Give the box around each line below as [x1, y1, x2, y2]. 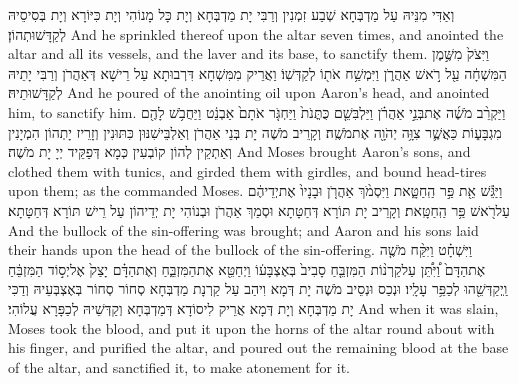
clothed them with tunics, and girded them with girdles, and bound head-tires [8, 160, 487, 181]
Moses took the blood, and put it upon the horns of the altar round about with [8, 317, 495, 338]
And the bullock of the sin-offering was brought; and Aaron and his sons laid [8, 219, 479, 240]
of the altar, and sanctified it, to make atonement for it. [8, 356, 350, 377]
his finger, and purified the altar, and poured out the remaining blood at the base [8, 337, 509, 358]
